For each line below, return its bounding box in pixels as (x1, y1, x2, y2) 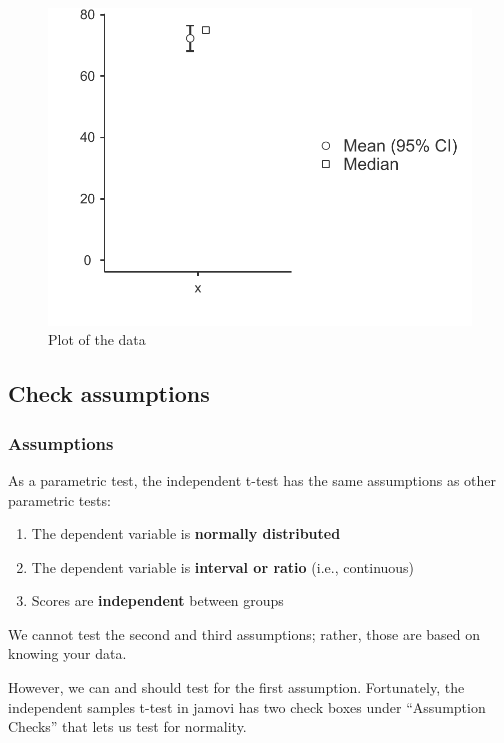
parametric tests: (8, 489, 111, 510)
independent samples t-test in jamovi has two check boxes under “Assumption (8, 696, 486, 717)
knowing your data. (8, 643, 127, 664)
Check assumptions (8, 378, 210, 409)
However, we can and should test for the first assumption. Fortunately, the (8, 677, 465, 698)
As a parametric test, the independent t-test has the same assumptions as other (8, 469, 497, 490)
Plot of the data (48, 329, 146, 350)
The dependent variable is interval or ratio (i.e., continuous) (31, 556, 415, 577)
